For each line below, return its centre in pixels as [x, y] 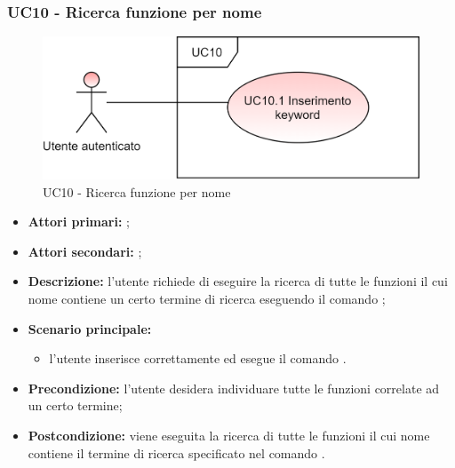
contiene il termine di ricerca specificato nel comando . [176, 452]
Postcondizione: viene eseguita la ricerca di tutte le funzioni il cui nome [229, 435]
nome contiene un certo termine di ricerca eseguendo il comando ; [207, 298]
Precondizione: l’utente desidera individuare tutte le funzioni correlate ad [234, 388]
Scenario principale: [90, 328]
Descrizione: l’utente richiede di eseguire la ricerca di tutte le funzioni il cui [238, 281]
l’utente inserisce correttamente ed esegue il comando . [198, 358]
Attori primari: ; [79, 222]
